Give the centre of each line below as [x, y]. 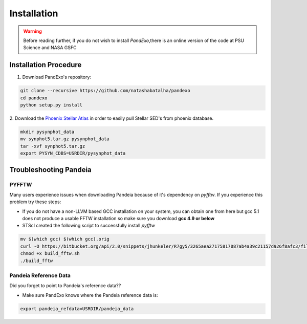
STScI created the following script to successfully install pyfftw [89, 226]
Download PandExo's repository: [57, 77]
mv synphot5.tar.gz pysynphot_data [65, 139]
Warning [32, 31]
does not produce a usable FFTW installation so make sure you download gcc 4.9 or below [118, 219]
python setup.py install [51, 105]
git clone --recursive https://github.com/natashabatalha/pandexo [105, 91]
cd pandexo [34, 98]
